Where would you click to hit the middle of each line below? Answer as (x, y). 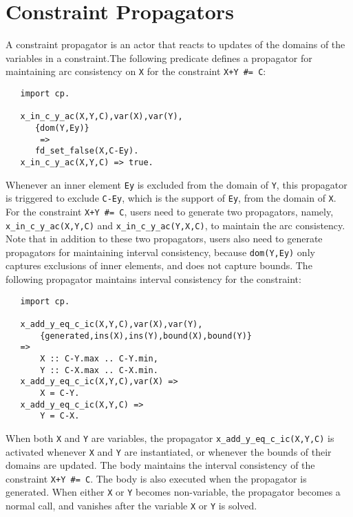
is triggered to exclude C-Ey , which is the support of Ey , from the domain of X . (171, 198)
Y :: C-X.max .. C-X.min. (99, 370)
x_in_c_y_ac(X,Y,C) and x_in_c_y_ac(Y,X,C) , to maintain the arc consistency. (175, 225)
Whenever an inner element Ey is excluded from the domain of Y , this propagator (176, 184)
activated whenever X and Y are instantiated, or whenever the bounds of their (169, 451)
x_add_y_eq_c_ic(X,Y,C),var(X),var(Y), (111, 324)
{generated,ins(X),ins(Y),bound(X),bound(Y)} (146, 336)
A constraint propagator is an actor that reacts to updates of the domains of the (175, 44)
